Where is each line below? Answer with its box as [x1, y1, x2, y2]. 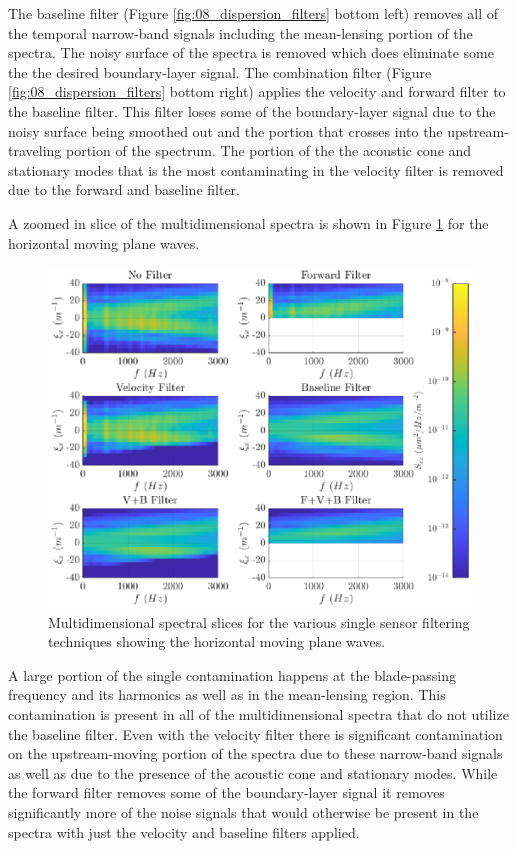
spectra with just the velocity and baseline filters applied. [8, 821, 360, 842]
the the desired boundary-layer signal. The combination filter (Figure [8, 61, 432, 82]
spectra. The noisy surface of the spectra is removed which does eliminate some [8, 42, 494, 63]
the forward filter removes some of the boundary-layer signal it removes [8, 782, 445, 803]
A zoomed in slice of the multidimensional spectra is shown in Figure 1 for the [8, 212, 489, 233]
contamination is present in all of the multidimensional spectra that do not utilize [8, 703, 509, 724]
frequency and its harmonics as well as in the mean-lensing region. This [8, 684, 446, 705]
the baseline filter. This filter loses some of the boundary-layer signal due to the [8, 100, 496, 121]
